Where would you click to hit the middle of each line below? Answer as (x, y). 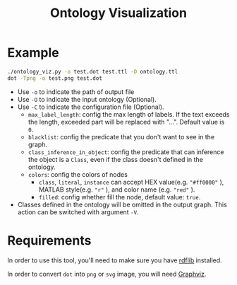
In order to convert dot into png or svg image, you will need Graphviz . (107, 274)
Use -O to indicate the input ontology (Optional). (87, 99)
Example (33, 53)
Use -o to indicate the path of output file (76, 92)
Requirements (49, 240)
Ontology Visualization (119, 13)
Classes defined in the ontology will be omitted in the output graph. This (122, 204)
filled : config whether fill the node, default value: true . (120, 197)
